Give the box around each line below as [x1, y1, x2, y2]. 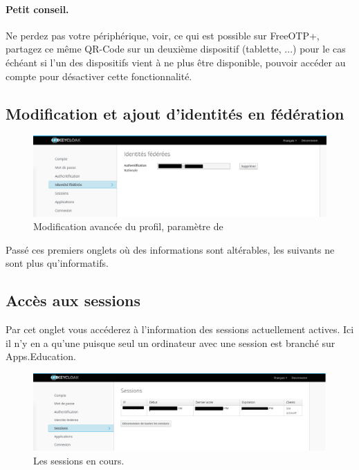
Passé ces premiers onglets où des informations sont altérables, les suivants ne [6, 242, 335, 256]
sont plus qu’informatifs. [6, 256, 109, 270]
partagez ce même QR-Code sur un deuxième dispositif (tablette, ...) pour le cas [6, 41, 346, 56]
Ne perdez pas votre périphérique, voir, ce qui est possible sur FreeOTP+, [6, 28, 320, 42]
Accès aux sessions [6, 290, 141, 311]
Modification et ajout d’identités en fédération [6, 102, 344, 124]
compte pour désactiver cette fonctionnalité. [6, 68, 192, 83]
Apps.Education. [6, 349, 76, 364]
